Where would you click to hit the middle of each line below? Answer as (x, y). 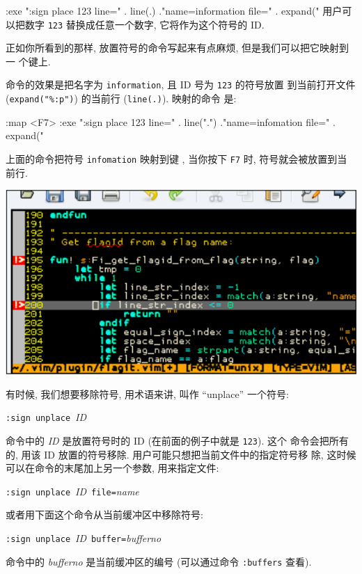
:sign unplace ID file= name (72, 491)
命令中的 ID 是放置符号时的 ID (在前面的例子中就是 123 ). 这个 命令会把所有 (177, 440)
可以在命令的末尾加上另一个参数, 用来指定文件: (112, 468)
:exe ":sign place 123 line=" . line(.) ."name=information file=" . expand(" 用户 (174, 10)
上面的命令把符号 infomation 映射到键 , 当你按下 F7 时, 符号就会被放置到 (172, 158)
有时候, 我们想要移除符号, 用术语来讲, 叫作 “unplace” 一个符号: (147, 393)
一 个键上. (28, 61)
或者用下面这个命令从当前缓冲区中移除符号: (104, 515)
